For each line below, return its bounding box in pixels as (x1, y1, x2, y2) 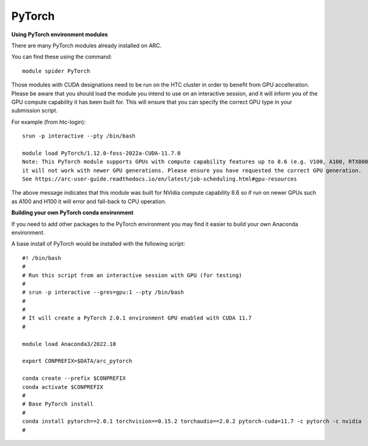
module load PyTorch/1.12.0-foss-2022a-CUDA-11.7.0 (22, 149, 181, 157)
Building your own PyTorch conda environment (11, 209, 134, 216)
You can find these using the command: (11, 53, 112, 61)
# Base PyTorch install (22, 401, 94, 408)
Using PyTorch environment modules (11, 31, 109, 38)
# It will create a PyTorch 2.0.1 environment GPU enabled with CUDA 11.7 (22, 315, 252, 322)
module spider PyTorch (22, 68, 91, 74)
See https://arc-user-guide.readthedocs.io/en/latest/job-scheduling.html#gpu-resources (22, 176, 297, 182)
